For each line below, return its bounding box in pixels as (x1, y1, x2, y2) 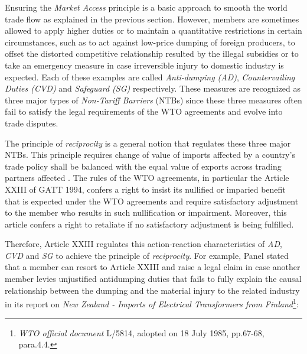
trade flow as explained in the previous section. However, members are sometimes (5, 12, 299, 25)
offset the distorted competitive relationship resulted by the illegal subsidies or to (5, 47, 299, 60)
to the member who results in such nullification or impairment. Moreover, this (5, 206, 287, 219)
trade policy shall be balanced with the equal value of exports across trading (5, 160, 282, 172)
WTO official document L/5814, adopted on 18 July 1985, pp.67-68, (18, 326, 264, 339)
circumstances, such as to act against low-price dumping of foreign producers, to (5, 35, 295, 48)
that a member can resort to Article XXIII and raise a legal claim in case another (5, 261, 301, 273)
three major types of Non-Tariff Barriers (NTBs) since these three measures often (5, 93, 302, 106)
